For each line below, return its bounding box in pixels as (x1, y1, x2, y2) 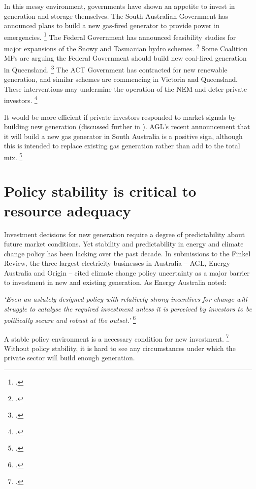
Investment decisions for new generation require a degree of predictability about (4, 229, 245, 239)
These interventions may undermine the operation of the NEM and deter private (4, 83, 247, 94)
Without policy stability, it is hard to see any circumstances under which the (4, 343, 236, 353)
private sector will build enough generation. (4, 352, 135, 363)
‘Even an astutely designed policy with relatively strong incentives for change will (4, 294, 248, 304)
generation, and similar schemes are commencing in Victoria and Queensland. (4, 74, 238, 84)
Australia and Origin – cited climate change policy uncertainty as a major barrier (4, 267, 250, 278)
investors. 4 (4, 94, 37, 105)
